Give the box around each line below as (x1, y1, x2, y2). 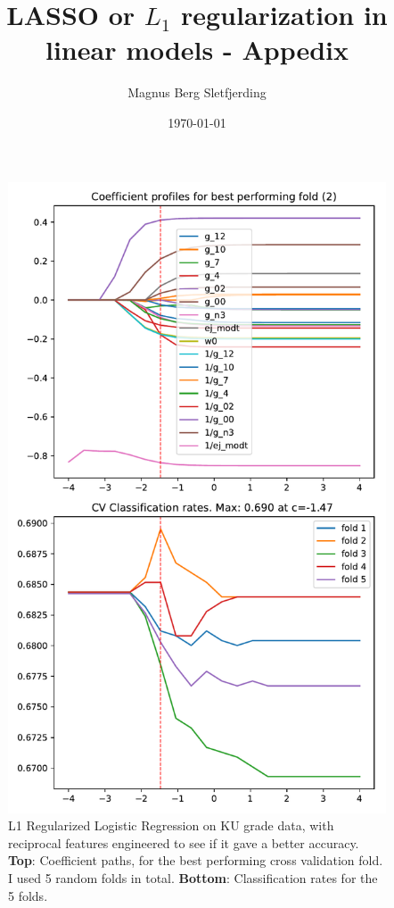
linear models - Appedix (45, 31, 349, 68)
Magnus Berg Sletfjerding (127, 83, 267, 102)
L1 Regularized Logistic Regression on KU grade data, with (8, 816, 334, 835)
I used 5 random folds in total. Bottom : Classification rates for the (8, 869, 378, 887)
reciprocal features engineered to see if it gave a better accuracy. (8, 833, 359, 852)
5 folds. (8, 886, 48, 904)
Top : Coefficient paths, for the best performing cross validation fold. (8, 851, 383, 870)
